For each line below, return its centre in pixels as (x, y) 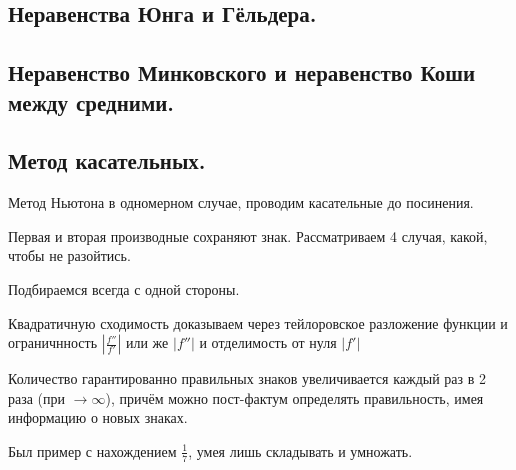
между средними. (91, 101)
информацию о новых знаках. (98, 417)
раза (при (37, 397)
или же (147, 342)
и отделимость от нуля (268, 342)
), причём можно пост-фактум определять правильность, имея (294, 397)
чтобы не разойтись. (69, 255)
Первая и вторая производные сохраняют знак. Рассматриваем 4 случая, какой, (248, 235)
